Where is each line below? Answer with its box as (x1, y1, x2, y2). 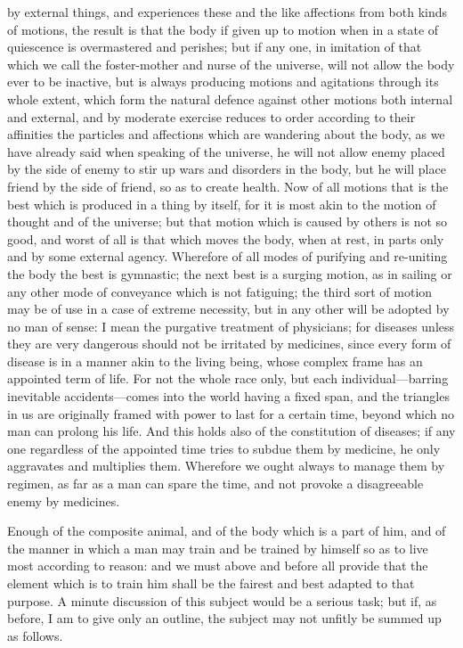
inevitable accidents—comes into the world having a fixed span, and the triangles (7, 387, 450, 406)
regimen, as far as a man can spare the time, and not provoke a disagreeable (7, 474, 424, 493)
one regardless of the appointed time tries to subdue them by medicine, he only (7, 439, 441, 457)
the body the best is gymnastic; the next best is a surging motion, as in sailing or (7, 264, 452, 283)
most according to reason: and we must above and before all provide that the (7, 556, 428, 575)
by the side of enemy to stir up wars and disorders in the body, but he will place (7, 160, 446, 178)
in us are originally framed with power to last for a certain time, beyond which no (7, 404, 455, 422)
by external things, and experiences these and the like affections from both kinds (7, 3, 448, 21)
